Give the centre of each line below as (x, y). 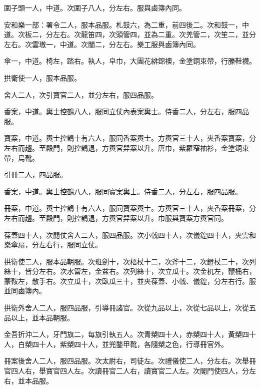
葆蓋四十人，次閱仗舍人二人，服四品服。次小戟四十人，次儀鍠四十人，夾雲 (126, 235)
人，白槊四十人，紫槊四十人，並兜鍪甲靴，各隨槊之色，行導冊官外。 (116, 344)
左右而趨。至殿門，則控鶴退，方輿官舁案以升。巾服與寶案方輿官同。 (116, 218)
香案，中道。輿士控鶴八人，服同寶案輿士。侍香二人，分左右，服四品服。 (123, 191)
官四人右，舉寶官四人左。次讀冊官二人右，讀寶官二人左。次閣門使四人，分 (126, 371)
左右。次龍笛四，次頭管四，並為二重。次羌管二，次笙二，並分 (154, 34)
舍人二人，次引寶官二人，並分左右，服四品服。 (81, 94)
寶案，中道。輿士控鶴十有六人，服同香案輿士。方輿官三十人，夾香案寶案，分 (130, 138)
